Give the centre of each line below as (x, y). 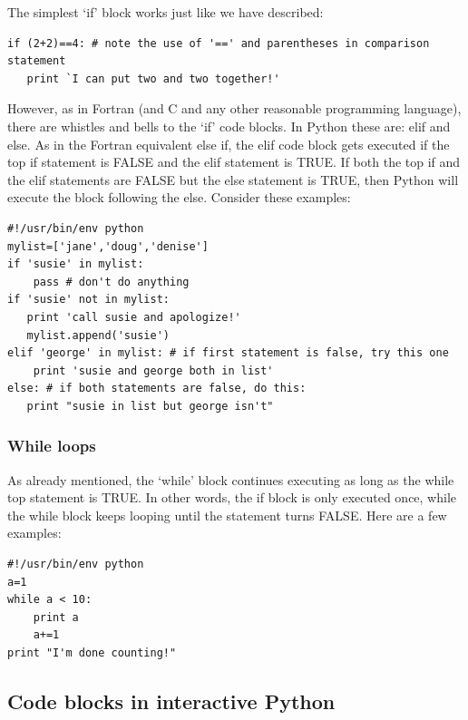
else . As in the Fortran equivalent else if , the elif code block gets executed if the (229, 144)
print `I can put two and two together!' (153, 78)
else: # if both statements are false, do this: (157, 389)
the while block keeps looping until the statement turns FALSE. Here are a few (227, 515)
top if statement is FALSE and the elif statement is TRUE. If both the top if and (234, 162)
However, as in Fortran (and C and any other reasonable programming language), (234, 108)
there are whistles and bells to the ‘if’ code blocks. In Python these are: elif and (229, 126)
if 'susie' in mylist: (76, 264)
